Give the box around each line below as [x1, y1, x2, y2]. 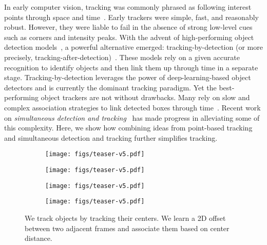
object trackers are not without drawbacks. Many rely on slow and [41, 92, 250, 103]
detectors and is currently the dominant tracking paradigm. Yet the [4, 82, 217, 92]
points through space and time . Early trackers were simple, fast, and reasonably [4, 11, 259, 22]
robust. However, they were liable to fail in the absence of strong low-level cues [4, 22, 253, 32]
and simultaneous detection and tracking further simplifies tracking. [4, 132, 218, 143]
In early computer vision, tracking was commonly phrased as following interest [4, 2, 252, 12]
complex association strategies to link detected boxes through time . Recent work [4, 102, 261, 112]
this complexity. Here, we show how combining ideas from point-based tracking [4, 122, 253, 133]
